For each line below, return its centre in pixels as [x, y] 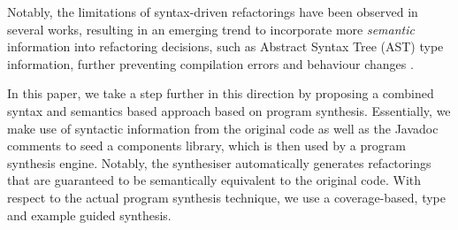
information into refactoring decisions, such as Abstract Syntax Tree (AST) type [225, 46]
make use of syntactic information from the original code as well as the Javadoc [223, 128]
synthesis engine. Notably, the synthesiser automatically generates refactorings [219, 162]
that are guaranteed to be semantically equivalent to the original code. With [214, 180]
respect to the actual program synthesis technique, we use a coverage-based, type [226, 197]
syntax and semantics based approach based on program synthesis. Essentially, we [229, 110]
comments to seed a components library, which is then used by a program [206, 146]
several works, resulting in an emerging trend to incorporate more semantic [211, 29]
